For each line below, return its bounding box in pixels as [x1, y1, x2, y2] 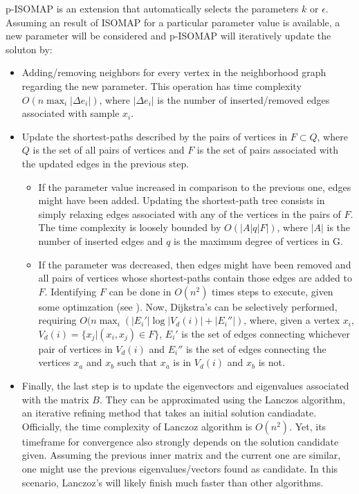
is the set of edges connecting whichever [181, 326, 350, 340]
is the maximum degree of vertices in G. [174, 233, 343, 248]
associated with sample [21, 106, 120, 120]
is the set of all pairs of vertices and [33, 143, 185, 157]
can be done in [109, 284, 172, 298]
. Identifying [44, 284, 97, 298]
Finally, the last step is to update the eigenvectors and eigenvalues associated [21, 378, 349, 393]
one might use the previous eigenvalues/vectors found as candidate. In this [21, 461, 338, 476]
